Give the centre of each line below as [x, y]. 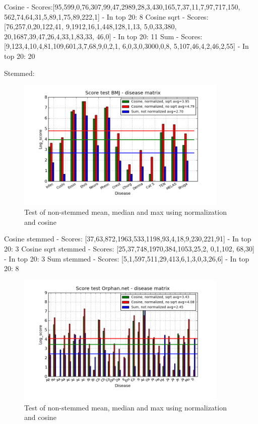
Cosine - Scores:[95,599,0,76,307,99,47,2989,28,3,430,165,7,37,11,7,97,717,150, [122, 7]
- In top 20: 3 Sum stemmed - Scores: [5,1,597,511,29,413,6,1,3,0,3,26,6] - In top [127, 258]
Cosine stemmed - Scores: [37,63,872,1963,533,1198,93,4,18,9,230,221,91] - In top [128, 239]
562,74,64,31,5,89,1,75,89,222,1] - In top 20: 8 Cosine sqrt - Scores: [106, 16]
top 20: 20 [20, 56]
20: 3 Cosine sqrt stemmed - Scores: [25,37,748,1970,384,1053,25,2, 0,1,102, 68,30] [129, 249]
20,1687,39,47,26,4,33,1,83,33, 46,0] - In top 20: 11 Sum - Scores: [103, 36]
